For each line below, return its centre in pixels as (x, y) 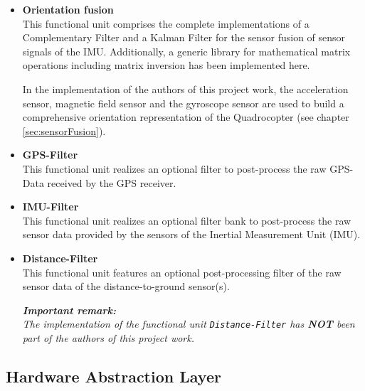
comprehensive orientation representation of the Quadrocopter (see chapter (186, 117)
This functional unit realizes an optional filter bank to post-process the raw (187, 220)
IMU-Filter (51, 207)
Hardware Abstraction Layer (113, 376)
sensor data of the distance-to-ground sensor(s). (126, 286)
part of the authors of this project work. (108, 337)
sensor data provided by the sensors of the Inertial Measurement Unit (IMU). (191, 234)
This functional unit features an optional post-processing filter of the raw (182, 272)
